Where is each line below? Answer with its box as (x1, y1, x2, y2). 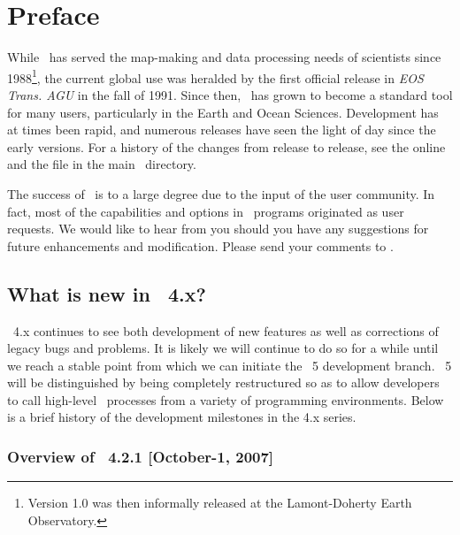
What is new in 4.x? (7, 279, 206, 307)
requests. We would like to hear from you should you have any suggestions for (7, 219, 429, 238)
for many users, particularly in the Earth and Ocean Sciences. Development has (7, 103, 439, 121)
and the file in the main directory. (7, 155, 196, 173)
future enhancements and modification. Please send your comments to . (7, 236, 394, 255)
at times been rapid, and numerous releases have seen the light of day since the (7, 120, 436, 139)
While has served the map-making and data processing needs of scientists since (7, 48, 441, 66)
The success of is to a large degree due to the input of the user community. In (7, 184, 435, 203)
